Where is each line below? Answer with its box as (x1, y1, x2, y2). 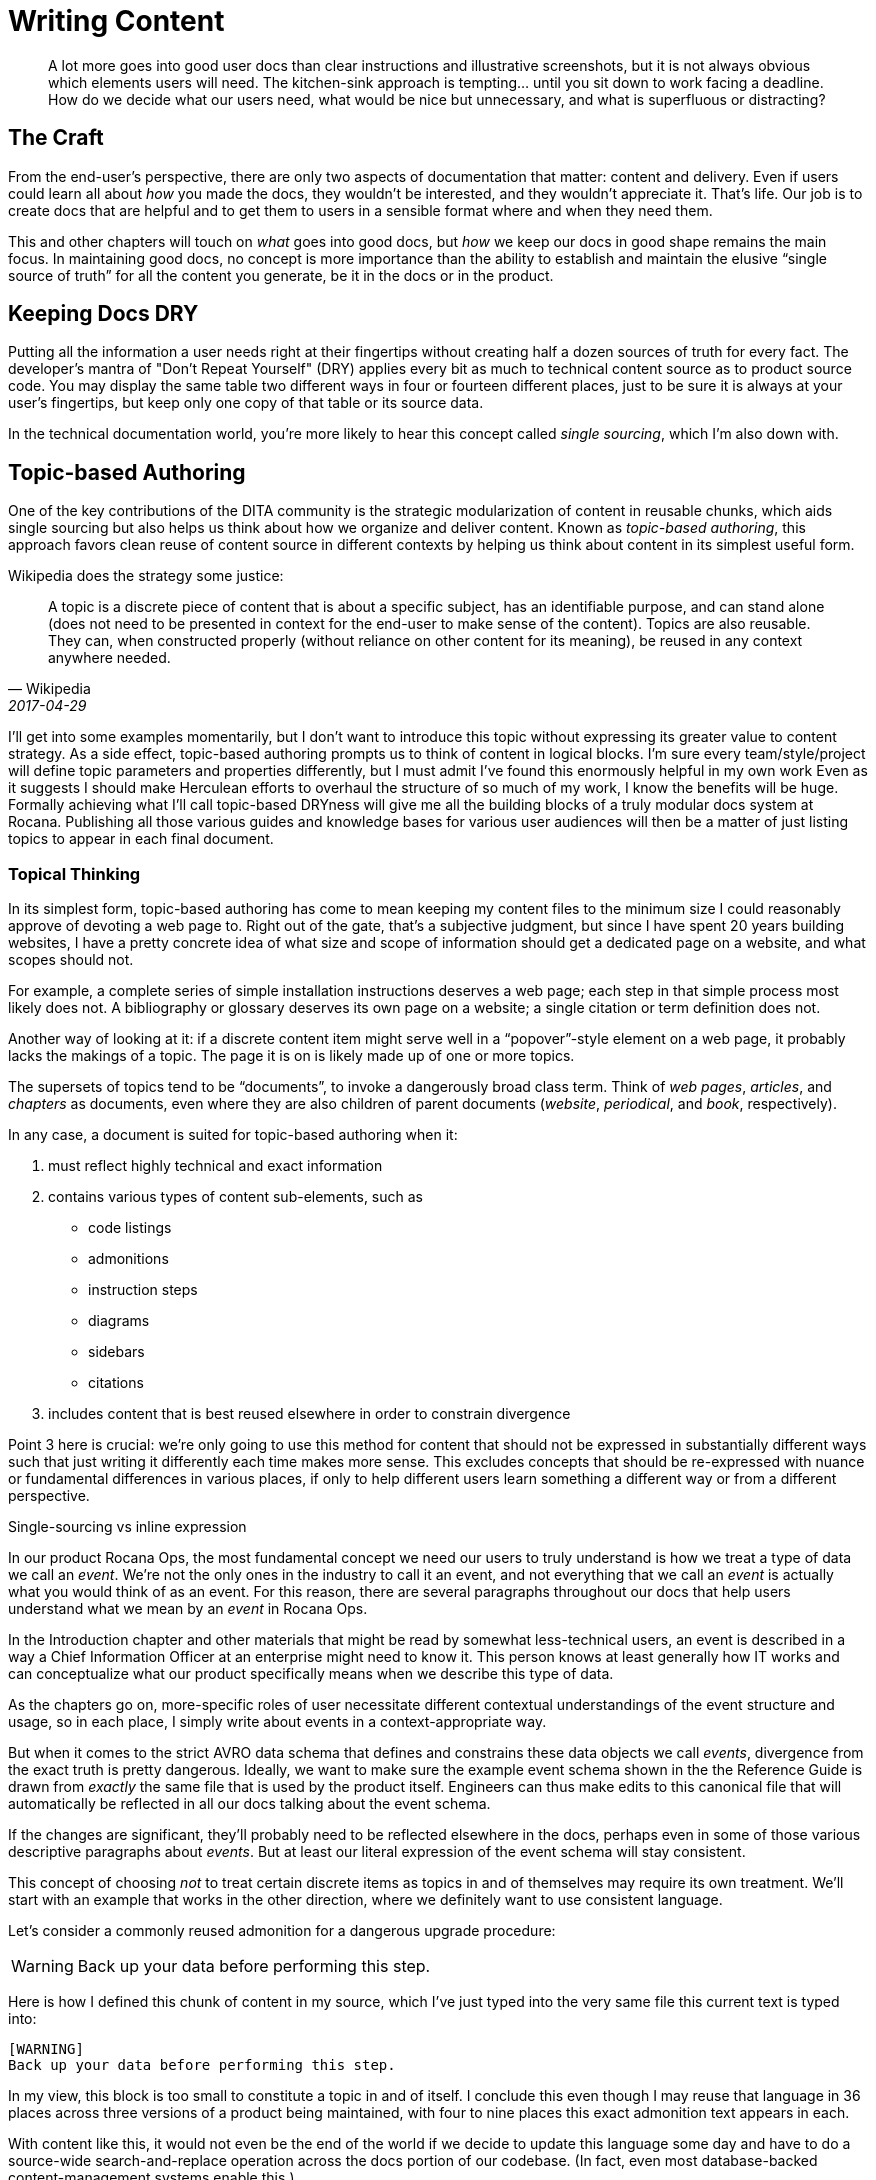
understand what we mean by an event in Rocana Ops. (8, 1600, 368, 1618)
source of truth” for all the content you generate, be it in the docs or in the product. (8, 266, 554, 284)
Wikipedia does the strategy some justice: (8, 567, 284, 585)
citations (88, 1374, 144, 1392)
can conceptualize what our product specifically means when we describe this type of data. (8, 1665, 614, 1683)
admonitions (88, 1250, 169, 1268)
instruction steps (88, 1281, 198, 1299)
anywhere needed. (48, 649, 171, 667)
